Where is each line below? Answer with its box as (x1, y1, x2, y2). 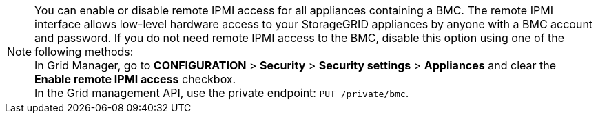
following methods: (34, 45, 134, 58)
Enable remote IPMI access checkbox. (34, 72, 236, 86)
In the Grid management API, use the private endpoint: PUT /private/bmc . (34, 86, 409, 100)
